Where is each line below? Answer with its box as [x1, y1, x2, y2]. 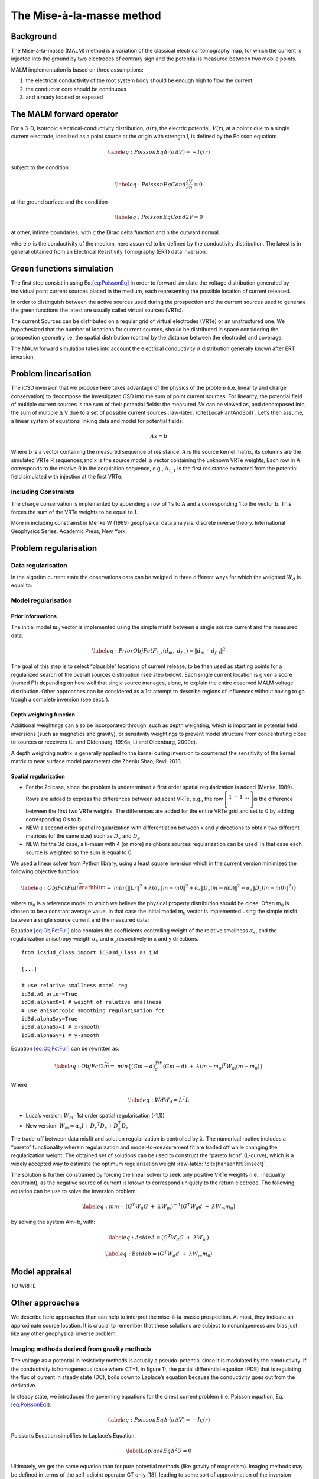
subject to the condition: [11, 163, 70, 171]
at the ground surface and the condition [11, 198, 108, 205]
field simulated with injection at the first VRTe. [11, 473, 123, 480]
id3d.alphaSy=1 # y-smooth [21, 1032, 100, 1038]
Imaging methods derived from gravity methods [11, 1345, 152, 1353]
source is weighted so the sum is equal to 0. [25, 849, 133, 856]
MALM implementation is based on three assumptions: [11, 66, 144, 73]
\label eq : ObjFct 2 [54, 1063, 105, 1070]
